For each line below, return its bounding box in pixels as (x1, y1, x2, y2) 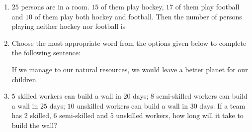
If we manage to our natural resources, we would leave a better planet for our (11, 64, 248, 74)
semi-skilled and (59, 110, 108, 121)
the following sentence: (11, 47, 81, 58)
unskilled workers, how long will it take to (116, 110, 244, 121)
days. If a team (199, 100, 246, 111)
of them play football (175, 1, 240, 11)
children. (11, 74, 38, 84)
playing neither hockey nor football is (11, 21, 126, 31)
